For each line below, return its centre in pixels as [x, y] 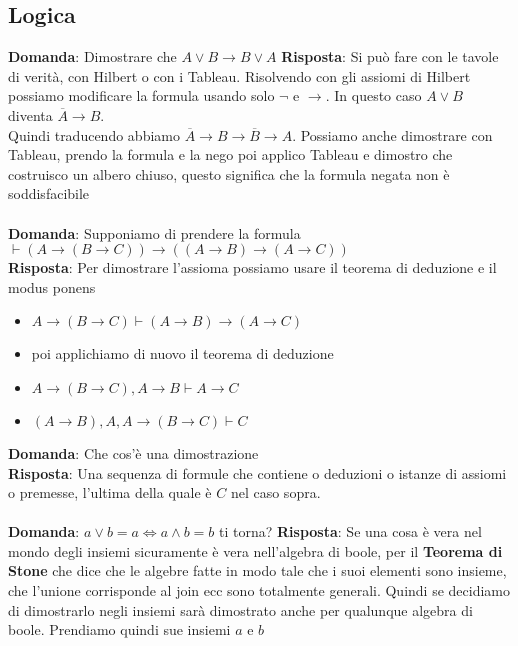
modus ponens [52, 286]
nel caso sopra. [275, 492]
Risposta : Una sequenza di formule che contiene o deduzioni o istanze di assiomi [257, 472]
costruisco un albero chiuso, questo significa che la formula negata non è [229, 173]
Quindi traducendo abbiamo [94, 134]
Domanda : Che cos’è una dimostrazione [133, 452]
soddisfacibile [49, 193]
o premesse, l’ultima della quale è [110, 492]
